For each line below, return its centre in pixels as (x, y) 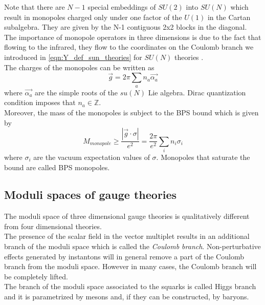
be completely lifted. (36, 276)
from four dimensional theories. (53, 226)
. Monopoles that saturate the (203, 157)
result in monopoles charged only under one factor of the (93, 17)
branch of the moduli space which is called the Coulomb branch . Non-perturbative (132, 246)
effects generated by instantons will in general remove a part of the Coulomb (124, 256)
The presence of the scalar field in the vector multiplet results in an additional (127, 236)
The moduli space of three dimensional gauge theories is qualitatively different (127, 216)
